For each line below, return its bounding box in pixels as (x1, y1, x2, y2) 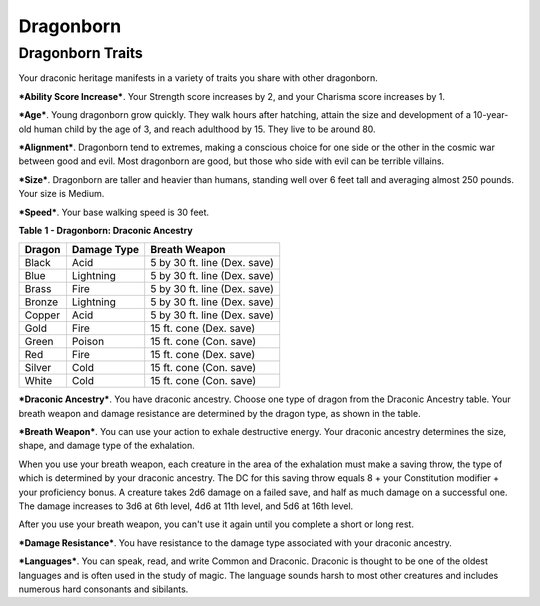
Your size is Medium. (18, 188, 105, 200)
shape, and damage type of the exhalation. (18, 440, 195, 452)
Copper (24, 308, 60, 322)
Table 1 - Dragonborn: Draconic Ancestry (18, 224, 194, 236)
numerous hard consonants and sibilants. (18, 583, 189, 595)
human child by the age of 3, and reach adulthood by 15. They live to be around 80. (33, 123, 376, 135)
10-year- (473, 109, 509, 121)
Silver (24, 361, 52, 375)
